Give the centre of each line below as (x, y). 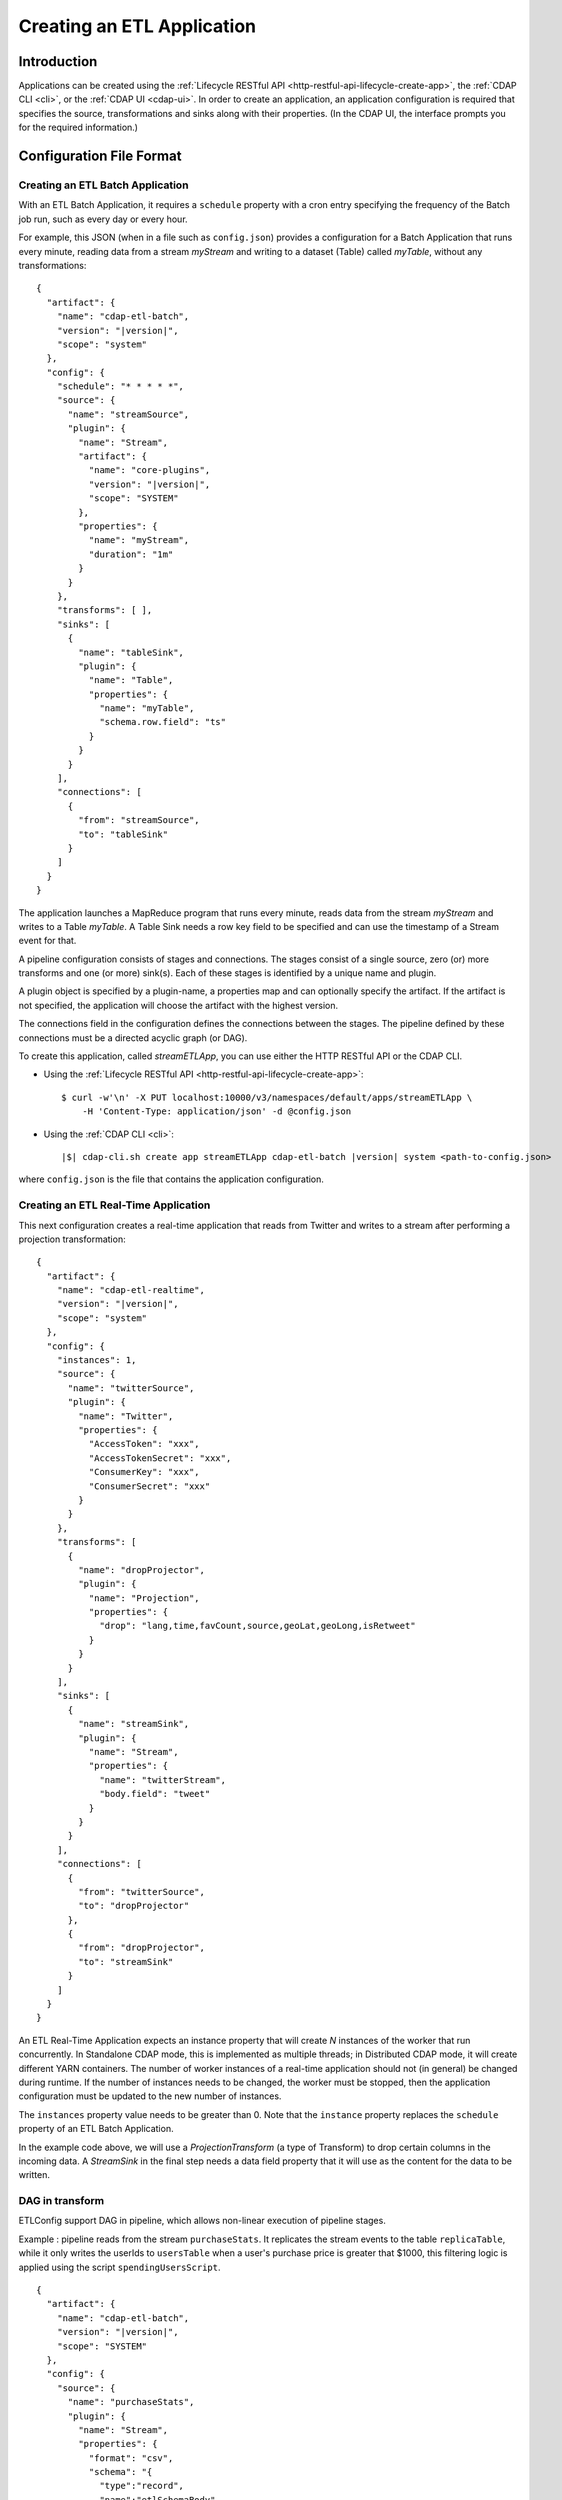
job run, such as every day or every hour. (103, 219)
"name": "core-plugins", (149, 470)
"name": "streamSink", (134, 1724)
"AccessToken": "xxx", (144, 1444)
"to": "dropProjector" (134, 1906)
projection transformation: (72, 1239)
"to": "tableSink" (123, 834)
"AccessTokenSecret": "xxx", (160, 1458)
